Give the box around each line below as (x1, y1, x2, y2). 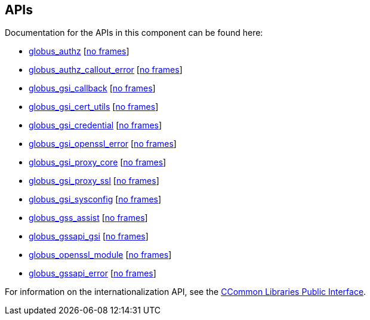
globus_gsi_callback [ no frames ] (29, 83, 156, 94)
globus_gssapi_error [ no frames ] (29, 268, 156, 279)
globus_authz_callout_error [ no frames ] (29, 64, 183, 75)
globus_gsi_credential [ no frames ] (29, 120, 162, 131)
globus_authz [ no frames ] (29, 46, 129, 57)
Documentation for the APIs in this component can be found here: (5, 27, 263, 38)
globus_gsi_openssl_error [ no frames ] (29, 139, 177, 149)
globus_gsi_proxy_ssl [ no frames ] (29, 176, 159, 186)
